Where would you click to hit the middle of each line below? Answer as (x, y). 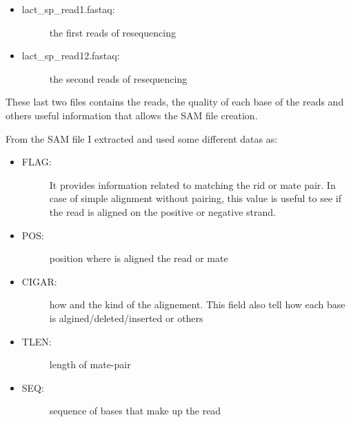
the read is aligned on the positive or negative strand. (162, 211)
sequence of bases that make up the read (135, 411)
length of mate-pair (90, 364)
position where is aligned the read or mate (139, 258)
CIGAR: (39, 281)
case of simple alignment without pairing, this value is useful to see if (195, 198)
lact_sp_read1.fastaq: (68, 9)
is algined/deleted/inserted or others (126, 318)
